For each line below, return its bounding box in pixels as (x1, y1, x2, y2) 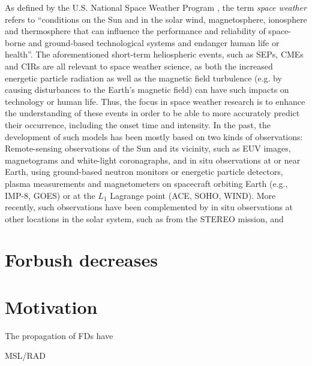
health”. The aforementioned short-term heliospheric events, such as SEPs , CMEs (5, 48, 304, 61)
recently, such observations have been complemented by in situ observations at (5, 201, 293, 213)
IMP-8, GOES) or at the (5, 189, 95, 201)
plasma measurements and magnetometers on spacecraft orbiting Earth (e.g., (5, 177, 288, 189)
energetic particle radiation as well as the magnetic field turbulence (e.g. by (5, 71, 282, 84)
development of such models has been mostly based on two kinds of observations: (5, 130, 303, 143)
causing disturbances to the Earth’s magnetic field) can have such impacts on (5, 83, 289, 96)
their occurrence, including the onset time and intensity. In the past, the (5, 118, 271, 131)
